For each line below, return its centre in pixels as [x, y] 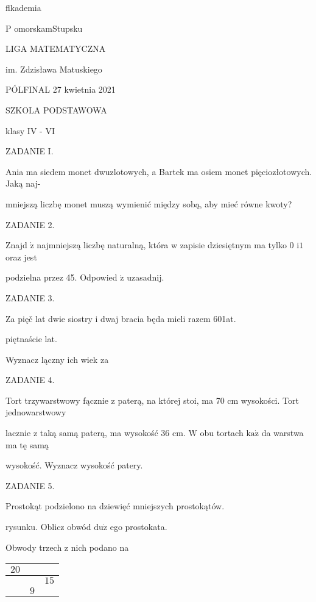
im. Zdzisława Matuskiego [54, 69]
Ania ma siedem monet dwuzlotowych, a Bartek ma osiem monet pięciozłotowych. [159, 171]
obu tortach [222, 433]
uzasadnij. [146, 277]
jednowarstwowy [36, 412]
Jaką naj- [23, 183]
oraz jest [21, 256]
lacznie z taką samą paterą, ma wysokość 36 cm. [96, 433]
